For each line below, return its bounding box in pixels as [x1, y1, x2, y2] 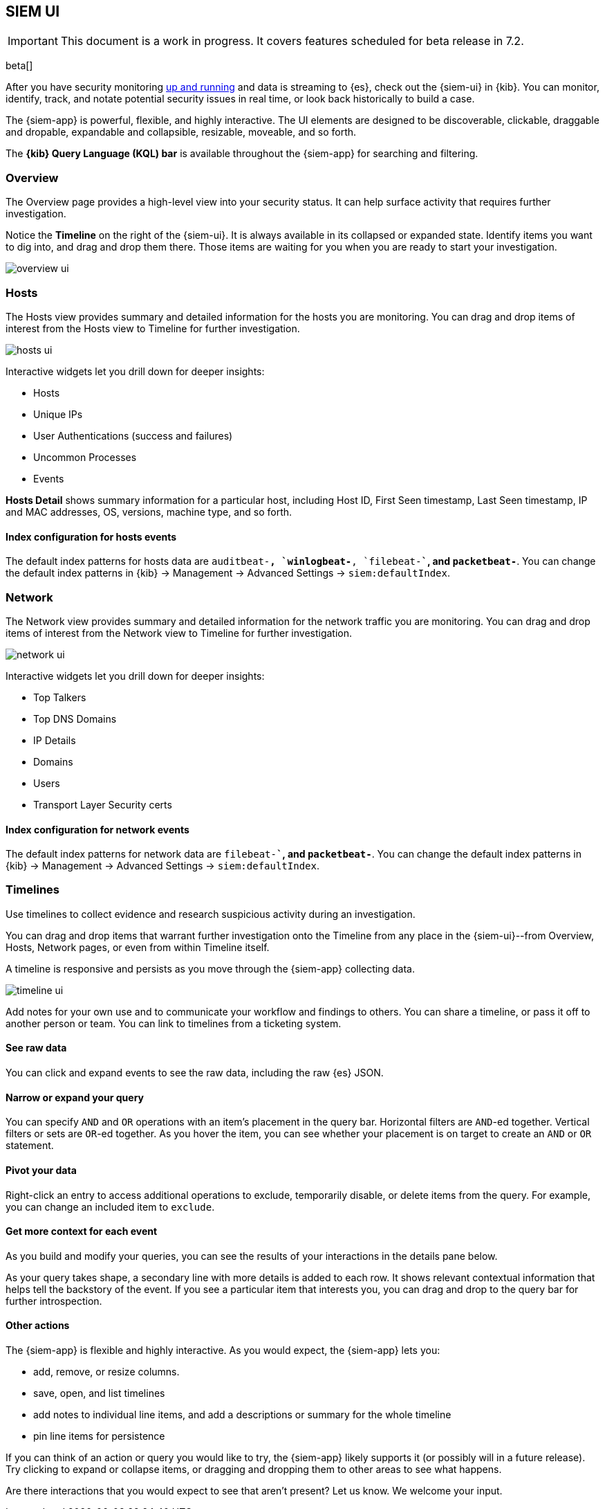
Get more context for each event [6, 1225, 158, 1238]
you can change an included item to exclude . [6, 1200, 215, 1213]
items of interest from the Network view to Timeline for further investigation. [6, 626, 353, 639]
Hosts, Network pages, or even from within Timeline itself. [6, 941, 270, 953]
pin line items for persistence [33, 1429, 165, 1442]
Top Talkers [33, 691, 86, 703]
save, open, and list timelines [33, 1386, 165, 1399]
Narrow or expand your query [6, 1091, 145, 1103]
